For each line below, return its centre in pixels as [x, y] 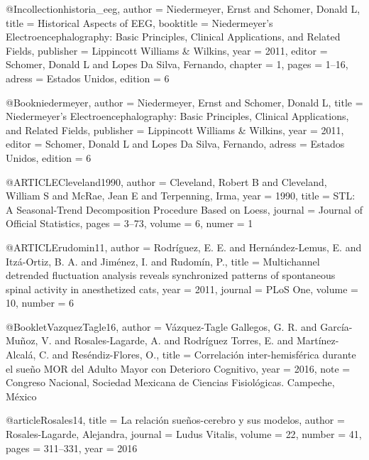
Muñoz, [22, 340]
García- [336, 326]
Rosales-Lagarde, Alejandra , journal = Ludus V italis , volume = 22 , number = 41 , [184, 434]
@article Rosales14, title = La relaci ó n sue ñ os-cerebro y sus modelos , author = [175, 420]
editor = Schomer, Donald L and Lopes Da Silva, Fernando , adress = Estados [175, 144]
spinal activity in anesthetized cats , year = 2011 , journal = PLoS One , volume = [182, 289]
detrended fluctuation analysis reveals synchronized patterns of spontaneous [171, 275]
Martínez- [318, 340]
